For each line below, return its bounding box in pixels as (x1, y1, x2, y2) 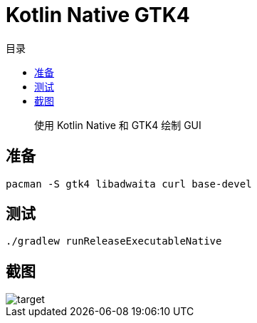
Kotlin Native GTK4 (6, 3, 190, 27)
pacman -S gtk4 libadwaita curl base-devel (6, 178, 252, 190)
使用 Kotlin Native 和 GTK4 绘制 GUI (34, 118, 201, 131)
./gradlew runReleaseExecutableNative (6, 235, 222, 247)
